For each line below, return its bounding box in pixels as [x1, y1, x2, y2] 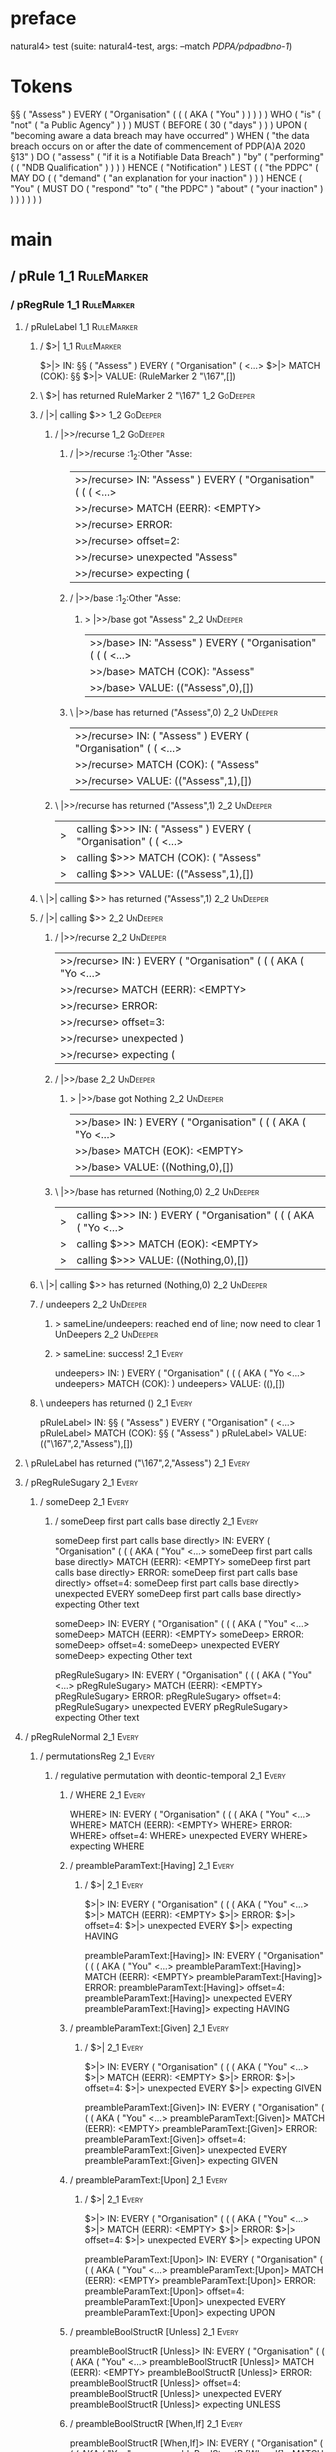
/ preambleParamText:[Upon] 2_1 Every [69, 2174, 228, 2186]
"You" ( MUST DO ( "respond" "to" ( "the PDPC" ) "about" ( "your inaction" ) [10, 182, 324, 194]
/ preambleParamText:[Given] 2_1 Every [69, 2022, 230, 2034]
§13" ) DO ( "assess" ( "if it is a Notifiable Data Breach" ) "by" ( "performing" [10, 150, 325, 162]
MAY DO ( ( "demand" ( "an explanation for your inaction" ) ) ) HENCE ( [10, 172, 303, 184]
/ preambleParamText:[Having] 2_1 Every [69, 1860, 235, 1872]
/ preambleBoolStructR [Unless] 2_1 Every [69, 2326, 239, 2338]
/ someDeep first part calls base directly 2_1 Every [54, 1515, 259, 1527]
